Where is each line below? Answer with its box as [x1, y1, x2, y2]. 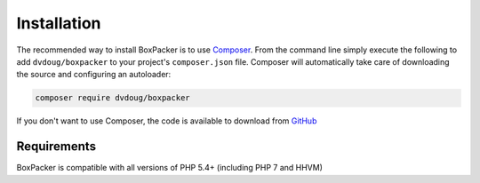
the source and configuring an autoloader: [16, 69, 172, 80]
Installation [16, 13, 101, 33]
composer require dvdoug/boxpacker [35, 93, 190, 103]
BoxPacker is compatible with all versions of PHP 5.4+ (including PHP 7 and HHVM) [16, 163, 324, 173]
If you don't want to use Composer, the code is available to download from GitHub [16, 115, 317, 126]
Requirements [16, 139, 97, 155]
